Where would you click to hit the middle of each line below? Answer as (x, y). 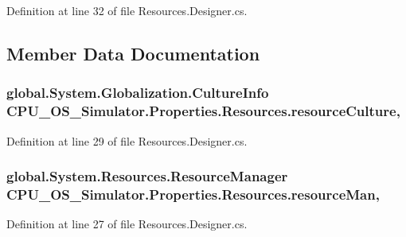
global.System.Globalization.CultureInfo (138, 93)
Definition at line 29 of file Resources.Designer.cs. (127, 140)
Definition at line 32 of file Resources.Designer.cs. (127, 10)
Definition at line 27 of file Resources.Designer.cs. (127, 224)
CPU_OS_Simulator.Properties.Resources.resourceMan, (193, 194)
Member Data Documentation (133, 53)
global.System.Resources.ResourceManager (147, 176)
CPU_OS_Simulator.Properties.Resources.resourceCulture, (203, 111)
